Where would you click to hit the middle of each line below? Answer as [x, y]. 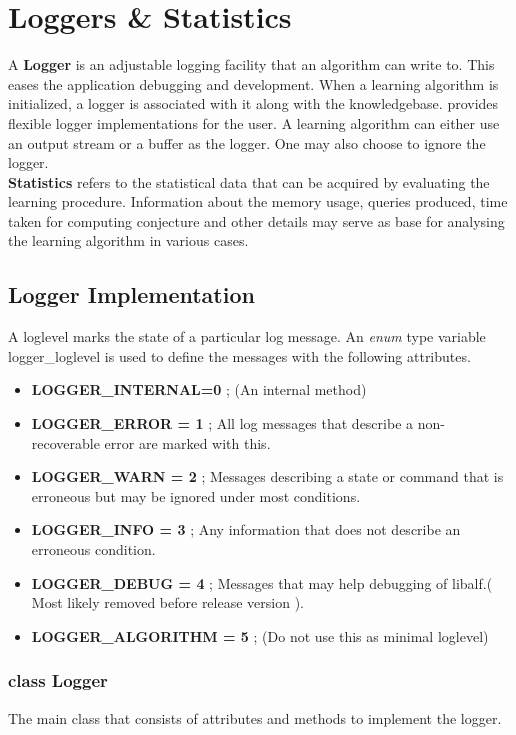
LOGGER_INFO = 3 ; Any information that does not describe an [246, 529]
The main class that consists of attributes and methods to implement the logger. [255, 717]
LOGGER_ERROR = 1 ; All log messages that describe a [222, 423]
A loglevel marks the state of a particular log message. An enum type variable [247, 336]
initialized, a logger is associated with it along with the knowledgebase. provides [253, 103]
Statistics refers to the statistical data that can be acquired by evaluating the [249, 181]
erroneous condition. [93, 549]
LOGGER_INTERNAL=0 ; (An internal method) [199, 389]
